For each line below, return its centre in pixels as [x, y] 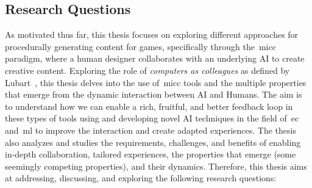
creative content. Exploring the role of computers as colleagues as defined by [147, 70]
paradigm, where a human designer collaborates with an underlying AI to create [155, 58]
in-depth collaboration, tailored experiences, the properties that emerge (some [151, 154]
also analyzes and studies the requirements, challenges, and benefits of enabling [153, 142]
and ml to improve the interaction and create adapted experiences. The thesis [151, 130]
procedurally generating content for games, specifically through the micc [140, 46]
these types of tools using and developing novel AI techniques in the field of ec [152, 118]
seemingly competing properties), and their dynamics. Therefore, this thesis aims [156, 166]
